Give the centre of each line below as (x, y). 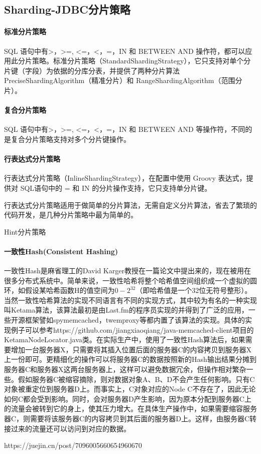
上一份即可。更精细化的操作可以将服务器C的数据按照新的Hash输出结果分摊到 (130, 359)
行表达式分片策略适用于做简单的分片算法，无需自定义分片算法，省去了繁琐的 (130, 205)
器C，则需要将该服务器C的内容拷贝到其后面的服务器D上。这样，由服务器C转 (130, 418)
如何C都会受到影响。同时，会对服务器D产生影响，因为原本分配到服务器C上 (128, 398)
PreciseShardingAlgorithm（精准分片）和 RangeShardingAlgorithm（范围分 (123, 80)
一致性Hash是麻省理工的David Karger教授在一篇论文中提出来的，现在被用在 (127, 271)
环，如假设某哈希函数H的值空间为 (59, 290)
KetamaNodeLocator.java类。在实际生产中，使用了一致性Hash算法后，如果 (125, 339)
